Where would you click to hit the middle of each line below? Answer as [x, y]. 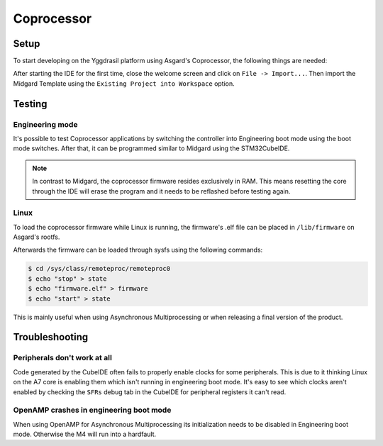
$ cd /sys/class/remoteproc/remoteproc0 [99, 269]
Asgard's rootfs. [37, 237]
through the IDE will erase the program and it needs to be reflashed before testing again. [161, 191]
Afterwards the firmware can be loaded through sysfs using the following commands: [138, 250]
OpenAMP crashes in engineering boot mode [92, 410]
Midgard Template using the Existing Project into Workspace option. [124, 83]
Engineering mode [45, 124]
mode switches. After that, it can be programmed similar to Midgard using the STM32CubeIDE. [151, 148]
